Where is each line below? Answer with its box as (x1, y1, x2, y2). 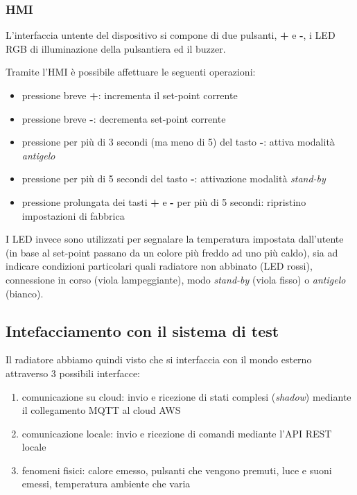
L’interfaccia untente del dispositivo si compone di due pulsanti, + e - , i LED (6, 28, 336, 42)
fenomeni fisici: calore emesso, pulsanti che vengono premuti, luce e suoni (21, 462, 332, 477)
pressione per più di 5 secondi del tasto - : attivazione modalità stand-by (21, 171, 326, 186)
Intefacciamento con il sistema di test (6, 320, 279, 341)
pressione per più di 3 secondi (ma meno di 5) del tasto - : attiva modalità (21, 134, 335, 149)
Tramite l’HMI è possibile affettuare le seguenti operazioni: (6, 64, 256, 79)
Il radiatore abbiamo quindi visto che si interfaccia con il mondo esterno (6, 352, 312, 367)
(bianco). (6, 286, 44, 300)
